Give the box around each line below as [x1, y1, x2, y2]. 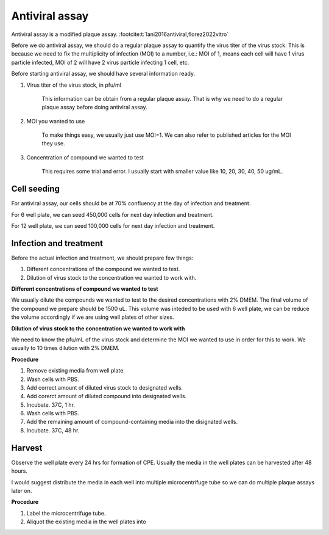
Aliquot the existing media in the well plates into [26, 518, 146, 525]
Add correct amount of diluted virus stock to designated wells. [26, 384, 183, 391]
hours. [11, 467, 27, 475]
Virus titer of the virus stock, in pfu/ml [26, 81, 122, 89]
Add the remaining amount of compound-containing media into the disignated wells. [26, 418, 238, 426]
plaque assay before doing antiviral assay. [41, 104, 147, 111]
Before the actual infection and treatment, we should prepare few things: [11, 254, 194, 261]
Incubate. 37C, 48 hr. [26, 426, 80, 434]
